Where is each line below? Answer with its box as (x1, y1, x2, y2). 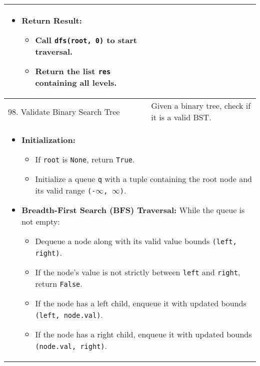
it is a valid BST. (151, 111, 211, 123)
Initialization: (21, 134, 75, 145)
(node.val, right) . (35, 340, 107, 351)
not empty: (21, 216, 60, 227)
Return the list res (35, 65, 111, 77)
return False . (35, 278, 82, 289)
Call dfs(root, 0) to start (35, 34, 137, 46)
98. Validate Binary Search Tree (8, 105, 120, 117)
